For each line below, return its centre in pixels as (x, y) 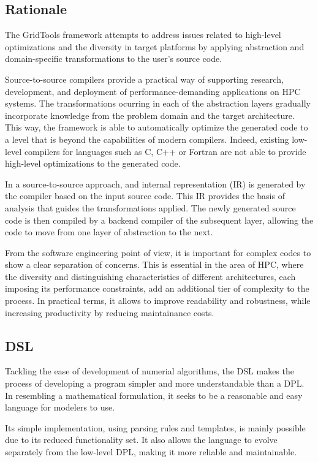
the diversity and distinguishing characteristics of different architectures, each (150, 276)
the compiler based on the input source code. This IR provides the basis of (145, 196)
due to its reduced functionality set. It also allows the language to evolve (141, 440)
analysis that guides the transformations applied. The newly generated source (150, 207)
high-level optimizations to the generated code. (93, 163)
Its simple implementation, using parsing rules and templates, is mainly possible (155, 427)
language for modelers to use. (60, 407)
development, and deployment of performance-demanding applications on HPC (153, 91)
